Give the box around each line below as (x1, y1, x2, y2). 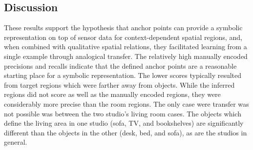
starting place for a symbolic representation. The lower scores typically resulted (4, 70, 242, 80)
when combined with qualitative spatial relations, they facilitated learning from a (4, 41, 247, 52)
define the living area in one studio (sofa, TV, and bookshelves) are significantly (4, 118, 244, 128)
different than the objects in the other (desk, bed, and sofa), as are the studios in (4, 127, 247, 137)
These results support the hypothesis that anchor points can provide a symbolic (4, 22, 243, 33)
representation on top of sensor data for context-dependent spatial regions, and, (4, 32, 242, 42)
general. (4, 137, 27, 147)
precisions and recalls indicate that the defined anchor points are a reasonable (4, 60, 237, 71)
